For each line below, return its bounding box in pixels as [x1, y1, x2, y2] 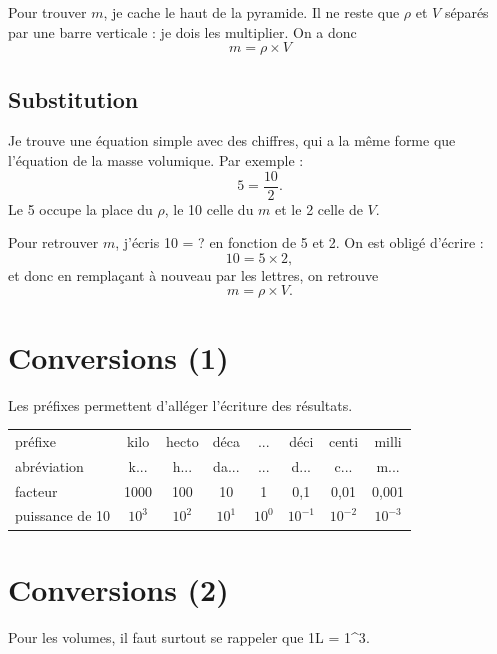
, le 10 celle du [164, 198, 254, 219]
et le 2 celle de [275, 198, 363, 219]
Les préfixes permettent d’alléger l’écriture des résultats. [8, 394, 353, 415]
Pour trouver [8, 2, 87, 22]
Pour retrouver [8, 232, 99, 253]
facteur [15, 480, 58, 501]
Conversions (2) [8, 568, 229, 609]
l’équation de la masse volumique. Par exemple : [8, 149, 304, 170]
